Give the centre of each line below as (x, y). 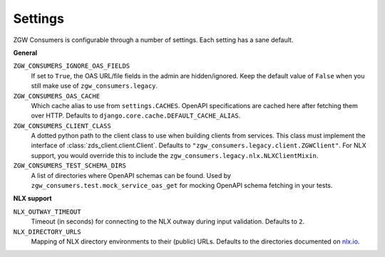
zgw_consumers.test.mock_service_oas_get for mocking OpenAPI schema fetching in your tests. (182, 186)
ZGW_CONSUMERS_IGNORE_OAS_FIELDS (72, 66)
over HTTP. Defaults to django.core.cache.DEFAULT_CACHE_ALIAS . (136, 116)
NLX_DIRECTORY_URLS (47, 232)
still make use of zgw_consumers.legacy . (94, 86)
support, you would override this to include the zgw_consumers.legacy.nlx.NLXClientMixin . (175, 155)
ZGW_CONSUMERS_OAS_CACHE (56, 96)
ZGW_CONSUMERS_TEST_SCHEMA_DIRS (70, 166)
